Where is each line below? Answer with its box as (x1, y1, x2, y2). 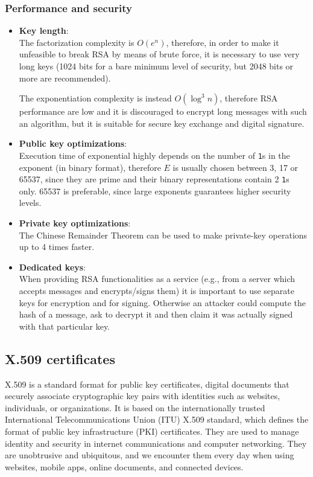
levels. (19, 196, 42, 209)
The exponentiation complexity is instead (19, 92, 172, 104)
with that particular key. (19, 319, 110, 332)
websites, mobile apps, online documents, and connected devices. (5, 460, 244, 473)
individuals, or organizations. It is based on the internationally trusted (5, 401, 265, 414)
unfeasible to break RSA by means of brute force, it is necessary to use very (19, 48, 300, 60)
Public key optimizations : (19, 137, 127, 150)
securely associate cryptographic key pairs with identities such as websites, (5, 389, 280, 402)
